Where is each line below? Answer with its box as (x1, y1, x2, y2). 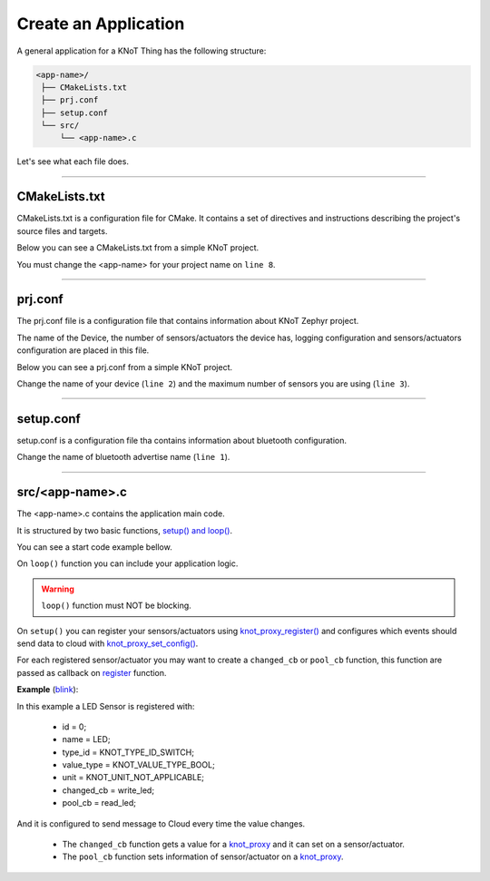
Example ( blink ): (16, 684, 79, 695)
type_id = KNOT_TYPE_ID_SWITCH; (62, 747, 195, 758)
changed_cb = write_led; (62, 785, 154, 796)
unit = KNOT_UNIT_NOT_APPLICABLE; (62, 772, 204, 783)
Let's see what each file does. (16, 156, 129, 167)
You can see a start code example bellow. (16, 542, 172, 553)
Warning (41, 583, 74, 594)
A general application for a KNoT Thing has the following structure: (16, 45, 267, 56)
